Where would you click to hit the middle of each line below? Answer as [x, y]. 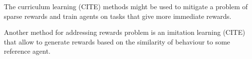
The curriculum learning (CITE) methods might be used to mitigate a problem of [126, 6]
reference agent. [27, 51]
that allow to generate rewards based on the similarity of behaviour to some [117, 41]
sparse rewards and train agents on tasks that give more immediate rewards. [118, 16]
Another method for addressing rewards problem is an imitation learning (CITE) [125, 32]
